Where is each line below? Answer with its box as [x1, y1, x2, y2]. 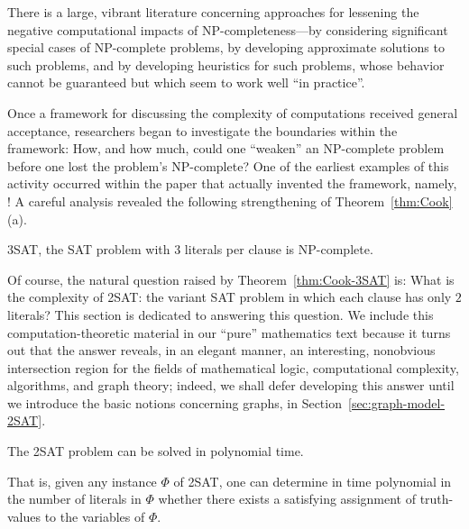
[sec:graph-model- [347, 393, 446, 412]
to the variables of [44, 506, 145, 525]
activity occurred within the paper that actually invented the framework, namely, [7, 174, 457, 193]
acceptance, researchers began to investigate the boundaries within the [7, 121, 398, 140]
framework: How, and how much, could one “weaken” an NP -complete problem [7, 139, 445, 158]
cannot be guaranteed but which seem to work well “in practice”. [7, 73, 365, 92]
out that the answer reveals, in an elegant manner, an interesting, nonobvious [7, 341, 436, 360]
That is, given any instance [7, 471, 157, 490]
